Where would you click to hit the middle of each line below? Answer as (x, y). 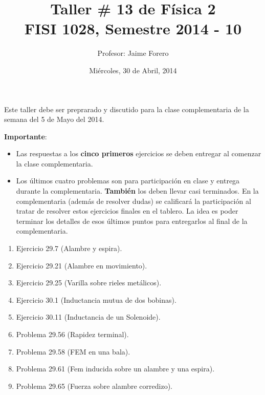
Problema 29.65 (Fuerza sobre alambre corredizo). (94, 386)
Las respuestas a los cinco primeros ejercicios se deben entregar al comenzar (139, 153)
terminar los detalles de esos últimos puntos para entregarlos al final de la (132, 221)
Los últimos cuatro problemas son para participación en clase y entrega (128, 181)
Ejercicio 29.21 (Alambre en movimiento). (82, 265)
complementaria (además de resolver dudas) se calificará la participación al (134, 201)
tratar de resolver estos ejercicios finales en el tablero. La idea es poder (127, 211)
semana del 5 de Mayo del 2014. (54, 119)
